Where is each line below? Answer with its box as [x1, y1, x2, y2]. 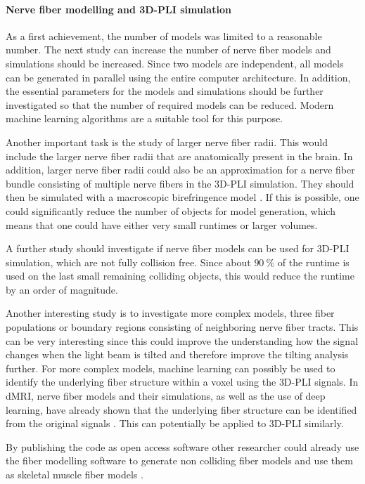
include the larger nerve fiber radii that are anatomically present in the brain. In [6, 148, 353, 163]
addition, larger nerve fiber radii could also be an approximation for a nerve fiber [6, 162, 355, 177]
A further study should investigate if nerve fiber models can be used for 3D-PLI [6, 241, 350, 256]
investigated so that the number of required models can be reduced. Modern [6, 97, 334, 112]
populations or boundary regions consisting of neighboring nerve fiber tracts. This [6, 320, 359, 334]
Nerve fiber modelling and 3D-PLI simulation [6, 1, 231, 16]
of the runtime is [277, 254, 350, 269]
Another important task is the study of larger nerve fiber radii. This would [6, 134, 328, 149]
